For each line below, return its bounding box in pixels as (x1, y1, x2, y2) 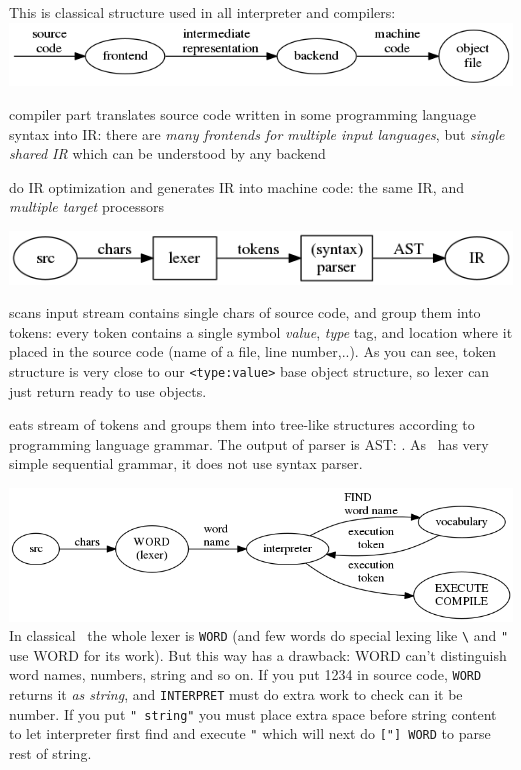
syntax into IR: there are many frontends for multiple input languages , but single (9, 123, 505, 144)
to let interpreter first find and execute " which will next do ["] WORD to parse (9, 723, 491, 744)
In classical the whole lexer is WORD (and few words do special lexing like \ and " (9, 625, 509, 646)
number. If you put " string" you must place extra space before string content (9, 703, 497, 724)
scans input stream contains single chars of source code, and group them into (9, 302, 481, 323)
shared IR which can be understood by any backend (9, 143, 326, 164)
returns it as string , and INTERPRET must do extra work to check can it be (9, 684, 463, 705)
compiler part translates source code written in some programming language (9, 104, 476, 125)
